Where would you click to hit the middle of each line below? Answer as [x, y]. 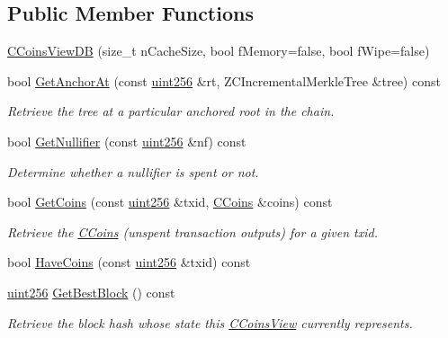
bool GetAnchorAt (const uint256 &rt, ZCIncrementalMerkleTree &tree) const [224, 80]
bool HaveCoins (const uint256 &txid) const [129, 262]
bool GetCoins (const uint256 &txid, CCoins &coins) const [170, 202]
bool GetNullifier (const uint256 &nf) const [127, 141]
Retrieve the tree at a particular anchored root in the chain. [171, 111]
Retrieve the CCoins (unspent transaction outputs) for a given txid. [193, 231]
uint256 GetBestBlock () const [91, 292]
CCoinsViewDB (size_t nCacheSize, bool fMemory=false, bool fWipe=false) [219, 51]
